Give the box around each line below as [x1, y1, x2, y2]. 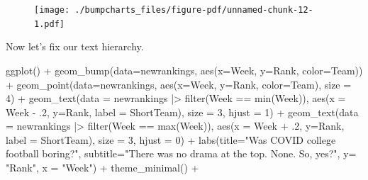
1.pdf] [34, 18, 65, 29]
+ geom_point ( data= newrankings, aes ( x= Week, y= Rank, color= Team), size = [6, 77, 352, 91]
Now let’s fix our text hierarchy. [6, 39, 144, 54]
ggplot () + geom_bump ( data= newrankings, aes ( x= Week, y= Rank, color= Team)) [6, 62, 363, 77]
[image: [34, 5, 70, 15]
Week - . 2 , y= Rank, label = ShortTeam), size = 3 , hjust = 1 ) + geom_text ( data [6, 104, 359, 119]
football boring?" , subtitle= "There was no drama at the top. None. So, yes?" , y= [6, 146, 357, 161]
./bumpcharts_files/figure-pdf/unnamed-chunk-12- [74, 5, 313, 15]
